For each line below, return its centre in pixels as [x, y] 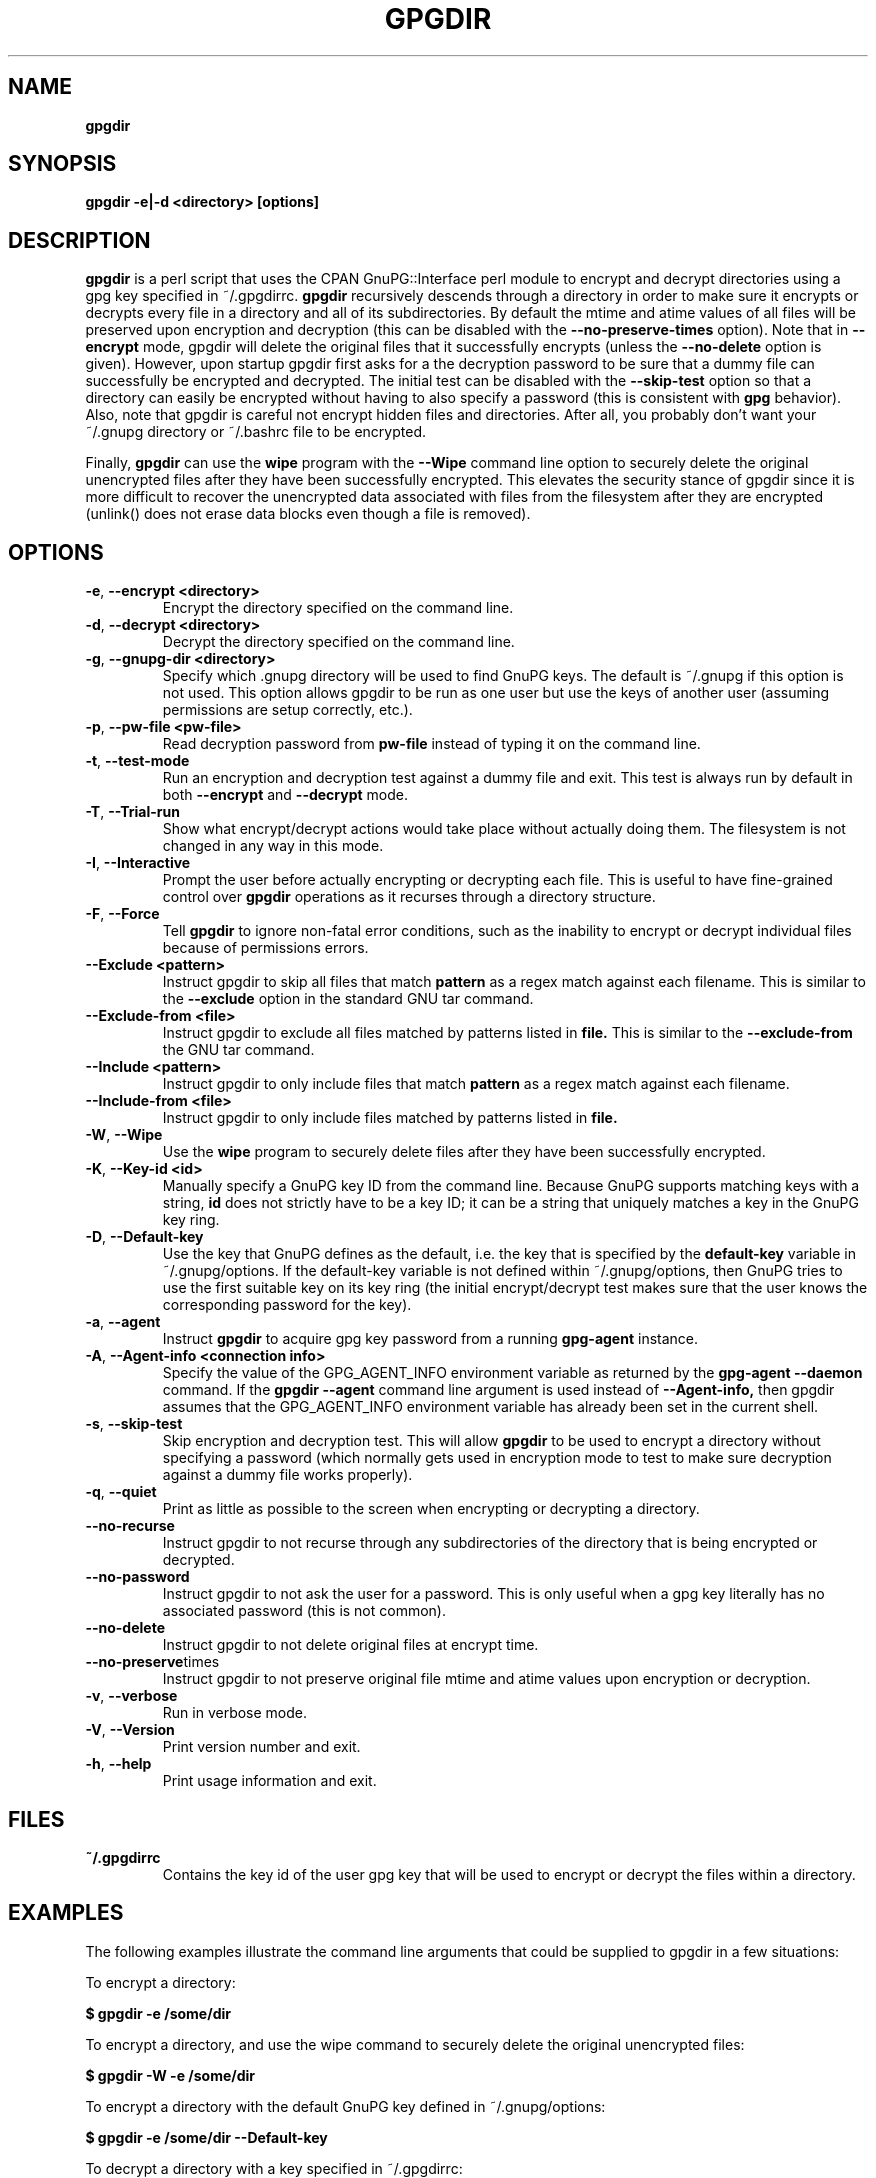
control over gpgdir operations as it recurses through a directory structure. [409, 897]
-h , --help [118, 1764]
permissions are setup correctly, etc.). [287, 710]
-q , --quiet [121, 1492]
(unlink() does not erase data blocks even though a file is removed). [308, 514]
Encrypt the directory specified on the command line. [338, 608]
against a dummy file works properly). [287, 1475]
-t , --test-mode [137, 761]
